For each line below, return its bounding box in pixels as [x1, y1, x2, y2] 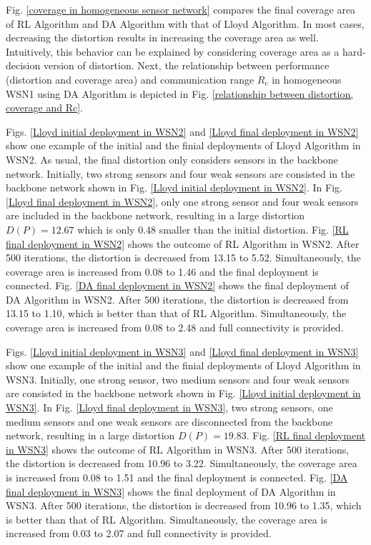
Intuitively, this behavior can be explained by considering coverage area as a [6, 44, 340, 59]
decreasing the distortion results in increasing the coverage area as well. [6, 30, 319, 45]
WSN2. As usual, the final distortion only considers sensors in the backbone [6, 151, 338, 166]
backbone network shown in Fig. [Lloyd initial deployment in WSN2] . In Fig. [6, 180, 342, 195]
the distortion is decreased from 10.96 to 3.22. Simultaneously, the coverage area [6, 456, 357, 471]
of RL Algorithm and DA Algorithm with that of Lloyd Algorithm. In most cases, [6, 16, 365, 31]
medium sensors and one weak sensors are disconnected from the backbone [6, 414, 333, 429]
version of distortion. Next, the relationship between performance [43, 58, 330, 73]
